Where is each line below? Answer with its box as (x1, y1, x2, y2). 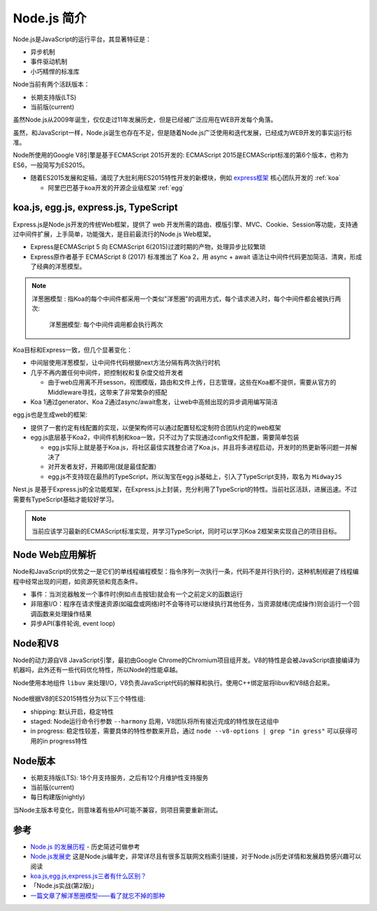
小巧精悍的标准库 (30, 67, 80, 76)
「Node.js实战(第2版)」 (30, 882, 98, 890)
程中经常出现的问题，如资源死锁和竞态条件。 (13, 577, 142, 585)
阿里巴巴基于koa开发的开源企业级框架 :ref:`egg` (47, 183, 185, 192)
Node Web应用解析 (13, 549, 97, 561)
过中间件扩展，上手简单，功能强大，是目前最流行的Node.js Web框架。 (13, 229, 216, 238)
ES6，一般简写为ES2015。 (13, 161, 89, 169)
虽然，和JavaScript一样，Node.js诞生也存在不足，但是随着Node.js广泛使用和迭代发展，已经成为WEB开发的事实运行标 (13, 128, 353, 136)
